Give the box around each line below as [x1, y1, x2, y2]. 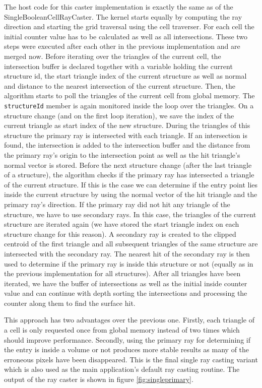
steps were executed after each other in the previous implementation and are [4, 41, 240, 51]
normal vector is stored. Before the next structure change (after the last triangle [4, 159, 252, 170]
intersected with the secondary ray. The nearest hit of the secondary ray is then [4, 248, 250, 258]
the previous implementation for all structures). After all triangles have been [4, 268, 241, 279]
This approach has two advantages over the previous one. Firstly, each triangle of [4, 314, 254, 325]
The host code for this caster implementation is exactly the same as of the [4, 2, 233, 12]
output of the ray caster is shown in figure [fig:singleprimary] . [4, 374, 193, 384]
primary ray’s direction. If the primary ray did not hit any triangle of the [4, 199, 230, 209]
